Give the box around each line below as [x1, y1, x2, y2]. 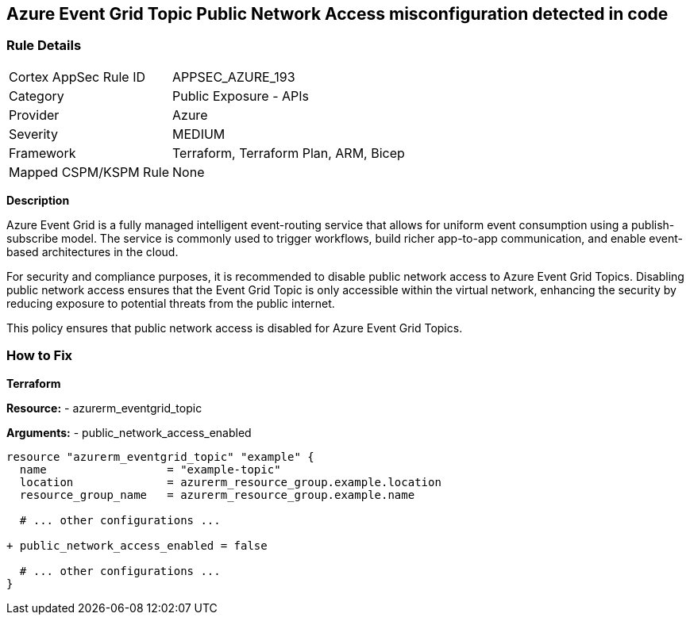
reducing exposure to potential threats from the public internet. [6, 296, 335, 310]
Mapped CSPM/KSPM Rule [9, 163, 170, 180]
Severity [9, 125, 58, 142]
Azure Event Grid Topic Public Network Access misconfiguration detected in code [6, 4, 669, 24]
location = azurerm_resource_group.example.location [19, 475, 441, 489]
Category [9, 87, 64, 104]
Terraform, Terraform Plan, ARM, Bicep [172, 144, 405, 161]
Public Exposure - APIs [172, 87, 309, 104]
